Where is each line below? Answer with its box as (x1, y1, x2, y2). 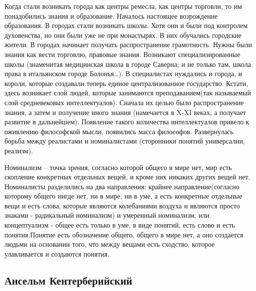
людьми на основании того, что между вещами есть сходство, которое (4, 239, 215, 249)
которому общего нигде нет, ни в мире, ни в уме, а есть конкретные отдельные (4, 191, 242, 201)
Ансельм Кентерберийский (4, 272, 132, 288)
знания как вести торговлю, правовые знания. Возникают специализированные (4, 49, 240, 59)
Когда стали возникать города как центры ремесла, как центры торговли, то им (4, 1, 242, 11)
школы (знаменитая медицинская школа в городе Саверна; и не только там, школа (4, 58, 251, 69)
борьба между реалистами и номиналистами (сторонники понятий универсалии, (4, 136, 245, 146)
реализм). (4, 145, 33, 155)
